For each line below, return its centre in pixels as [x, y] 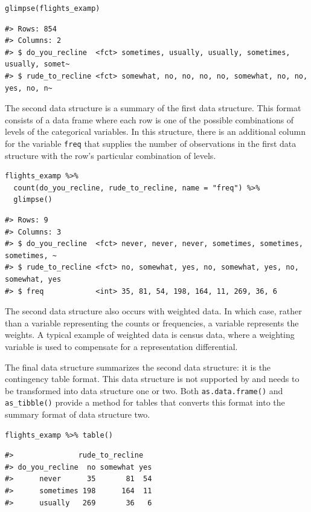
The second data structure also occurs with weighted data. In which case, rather [153, 311]
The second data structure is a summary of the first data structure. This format [153, 108]
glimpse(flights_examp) [53, 8]
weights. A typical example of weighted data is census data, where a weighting [150, 335]
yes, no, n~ [29, 88]
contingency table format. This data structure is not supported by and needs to [152, 379]
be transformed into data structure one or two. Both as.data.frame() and [144, 390]
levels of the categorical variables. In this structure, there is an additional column [155, 131]
